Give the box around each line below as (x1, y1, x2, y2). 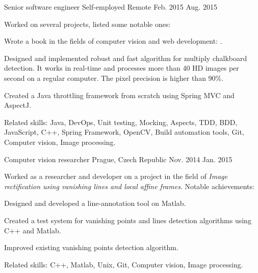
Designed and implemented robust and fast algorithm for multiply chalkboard (4, 52, 247, 63)
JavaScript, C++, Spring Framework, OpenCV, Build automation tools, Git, (4, 127, 244, 137)
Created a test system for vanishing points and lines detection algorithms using (4, 215, 251, 225)
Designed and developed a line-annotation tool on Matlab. (4, 198, 186, 208)
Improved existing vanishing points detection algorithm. (4, 242, 178, 253)
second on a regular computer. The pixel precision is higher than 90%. (4, 72, 224, 83)
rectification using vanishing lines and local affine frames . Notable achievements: (4, 180, 254, 191)
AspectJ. (4, 100, 32, 110)
